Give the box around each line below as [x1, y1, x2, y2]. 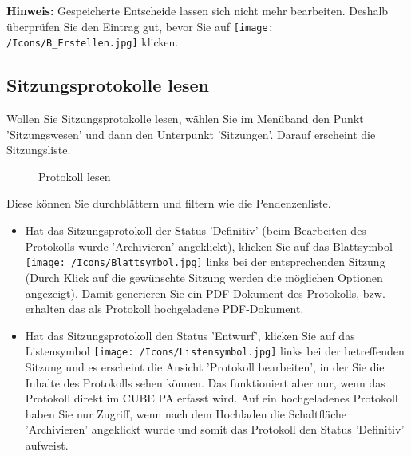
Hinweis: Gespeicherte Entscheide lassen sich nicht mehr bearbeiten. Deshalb [6, 2, 389, 18]
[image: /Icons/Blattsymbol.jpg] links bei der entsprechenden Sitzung [25, 253, 385, 270]
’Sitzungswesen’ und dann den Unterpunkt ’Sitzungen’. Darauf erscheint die [6, 125, 376, 142]
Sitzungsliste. [6, 141, 71, 158]
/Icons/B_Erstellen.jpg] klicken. [6, 34, 179, 50]
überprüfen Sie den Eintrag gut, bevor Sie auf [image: [6, 18, 274, 34]
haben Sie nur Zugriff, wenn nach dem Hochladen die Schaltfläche [25, 405, 347, 422]
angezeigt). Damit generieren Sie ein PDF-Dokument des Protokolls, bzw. [25, 284, 385, 301]
